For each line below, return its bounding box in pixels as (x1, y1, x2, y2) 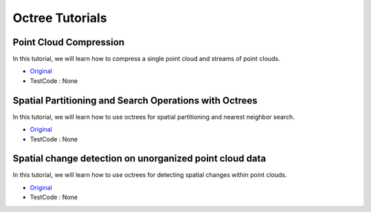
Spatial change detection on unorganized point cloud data (12, 153, 267, 165)
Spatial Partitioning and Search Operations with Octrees (12, 95, 258, 106)
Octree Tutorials (12, 10, 107, 25)
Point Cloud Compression (12, 36, 125, 48)
